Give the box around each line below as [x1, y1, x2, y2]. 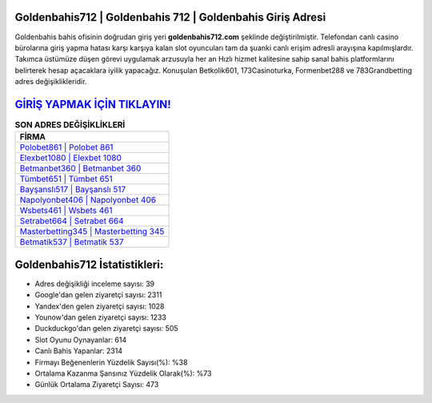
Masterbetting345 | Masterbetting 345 [19, 226, 165, 237]
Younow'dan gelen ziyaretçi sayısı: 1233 [34, 312, 167, 322]
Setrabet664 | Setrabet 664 [19, 216, 124, 227]
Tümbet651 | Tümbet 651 [19, 173, 114, 184]
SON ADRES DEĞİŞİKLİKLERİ [14, 119, 126, 131]
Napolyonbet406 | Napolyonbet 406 [19, 195, 156, 206]
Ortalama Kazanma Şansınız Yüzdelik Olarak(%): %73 [34, 369, 212, 378]
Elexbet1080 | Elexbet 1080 [19, 152, 122, 163]
